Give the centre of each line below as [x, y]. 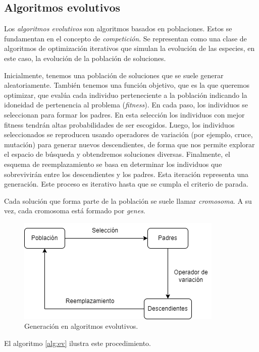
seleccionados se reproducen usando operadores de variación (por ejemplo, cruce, [128, 134]
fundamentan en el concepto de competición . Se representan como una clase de [125, 38]
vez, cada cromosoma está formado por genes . [75, 211]
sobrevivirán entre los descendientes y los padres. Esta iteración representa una [126, 174]
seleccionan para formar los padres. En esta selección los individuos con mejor [124, 114]
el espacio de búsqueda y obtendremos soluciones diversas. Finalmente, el [117, 154]
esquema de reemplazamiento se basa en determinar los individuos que [113, 164]
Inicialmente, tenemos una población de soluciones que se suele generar [114, 75]
